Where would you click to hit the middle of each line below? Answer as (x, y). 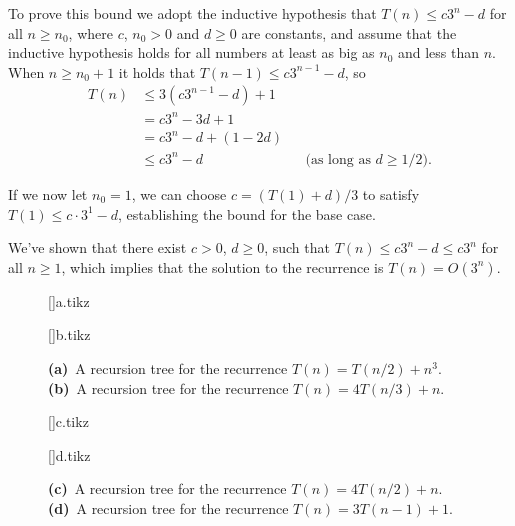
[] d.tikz (69, 454)
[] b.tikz (69, 334)
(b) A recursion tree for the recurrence (168, 387)
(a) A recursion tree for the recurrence (168, 367)
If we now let (48, 194)
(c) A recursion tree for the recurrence (167, 488)
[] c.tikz (68, 421)
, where (90, 32)
